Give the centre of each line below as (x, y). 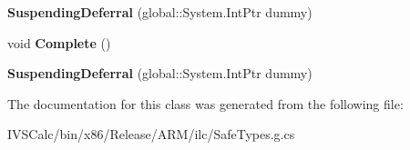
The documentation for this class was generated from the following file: (205, 103)
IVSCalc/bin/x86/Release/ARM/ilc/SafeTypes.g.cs (151, 134)
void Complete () (59, 42)
